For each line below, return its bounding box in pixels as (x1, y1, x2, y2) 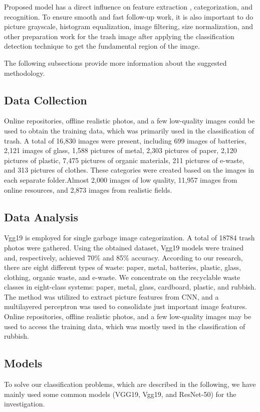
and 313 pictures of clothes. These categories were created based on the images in (4, 165, 254, 175)
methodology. (4, 67, 45, 78)
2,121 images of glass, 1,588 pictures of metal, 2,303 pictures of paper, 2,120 (4, 145, 237, 156)
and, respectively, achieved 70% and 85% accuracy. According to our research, (4, 252, 243, 262)
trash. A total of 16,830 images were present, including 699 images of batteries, (4, 135, 246, 146)
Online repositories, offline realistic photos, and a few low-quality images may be (4, 311, 251, 322)
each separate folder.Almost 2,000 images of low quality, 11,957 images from (4, 174, 237, 185)
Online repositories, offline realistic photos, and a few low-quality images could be (4, 115, 255, 126)
